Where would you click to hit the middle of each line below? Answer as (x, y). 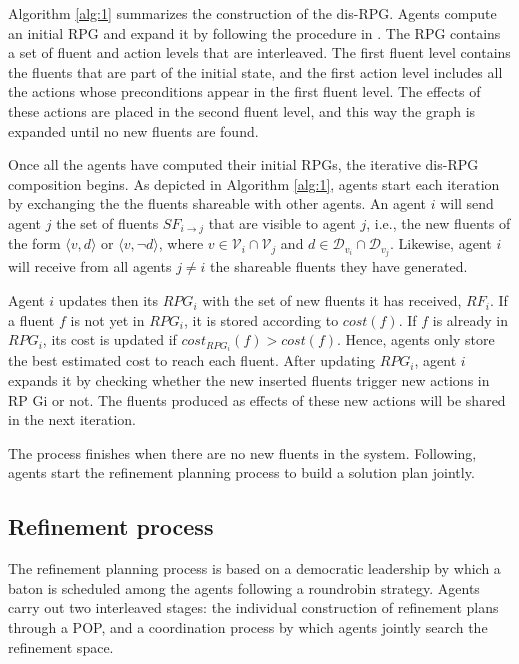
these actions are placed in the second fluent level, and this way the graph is (242, 110)
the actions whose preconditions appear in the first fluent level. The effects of (244, 91)
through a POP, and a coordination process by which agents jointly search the (248, 626)
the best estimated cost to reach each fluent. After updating (192, 360)
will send (467, 203)
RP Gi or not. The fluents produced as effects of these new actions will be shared (257, 399)
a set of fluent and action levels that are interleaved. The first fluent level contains (259, 52)
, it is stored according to (261, 319)
